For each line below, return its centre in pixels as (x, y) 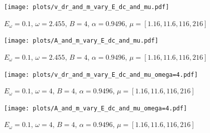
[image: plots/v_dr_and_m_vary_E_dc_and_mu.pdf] (87, 7)
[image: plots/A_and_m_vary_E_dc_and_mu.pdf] (81, 41)
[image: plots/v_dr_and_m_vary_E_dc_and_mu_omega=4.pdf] (101, 75)
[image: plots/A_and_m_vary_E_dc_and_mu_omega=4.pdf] (96, 108)
